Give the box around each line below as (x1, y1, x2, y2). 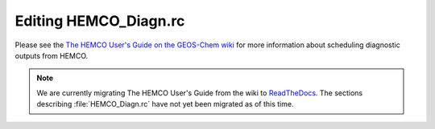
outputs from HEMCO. (14, 50, 89, 60)
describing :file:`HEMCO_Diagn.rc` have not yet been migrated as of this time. (36, 99, 294, 109)
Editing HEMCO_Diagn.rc (14, 12, 185, 30)
